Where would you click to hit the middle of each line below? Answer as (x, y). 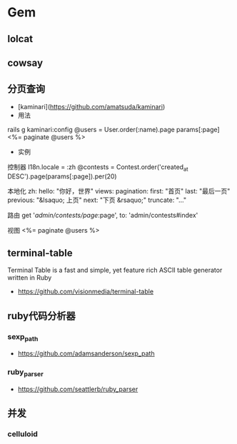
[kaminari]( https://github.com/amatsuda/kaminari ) (91, 106)
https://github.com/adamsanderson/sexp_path (86, 353)
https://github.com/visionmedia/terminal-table (86, 292)
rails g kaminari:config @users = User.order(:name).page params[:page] (114, 129)
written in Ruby (30, 278)
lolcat (20, 39)
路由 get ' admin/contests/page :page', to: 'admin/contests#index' (103, 215)
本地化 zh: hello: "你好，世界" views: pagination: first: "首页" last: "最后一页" (119, 191)
